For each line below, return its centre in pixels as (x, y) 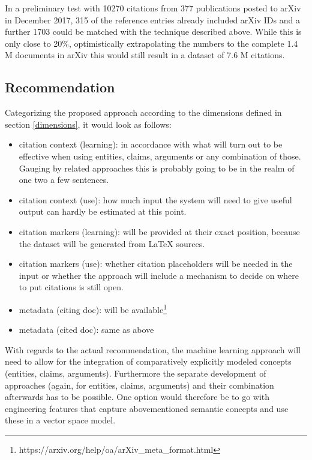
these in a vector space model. (60, 420)
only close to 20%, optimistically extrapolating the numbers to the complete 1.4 (151, 43)
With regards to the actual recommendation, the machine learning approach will (153, 349)
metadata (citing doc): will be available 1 (93, 308)
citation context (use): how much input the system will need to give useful (155, 199)
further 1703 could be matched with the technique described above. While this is (153, 31)
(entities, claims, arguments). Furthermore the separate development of (136, 373)
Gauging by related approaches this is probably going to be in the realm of (157, 168)
